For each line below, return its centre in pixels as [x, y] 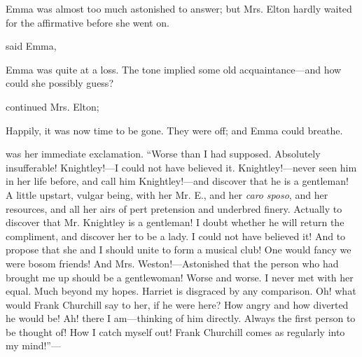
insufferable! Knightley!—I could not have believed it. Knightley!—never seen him [181, 167]
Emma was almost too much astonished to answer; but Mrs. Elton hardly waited [179, 8]
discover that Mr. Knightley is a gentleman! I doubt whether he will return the [175, 222]
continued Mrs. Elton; [53, 106]
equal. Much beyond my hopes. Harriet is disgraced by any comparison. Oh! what [181, 291]
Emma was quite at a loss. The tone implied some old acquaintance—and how [174, 69]
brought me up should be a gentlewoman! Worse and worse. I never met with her [180, 277]
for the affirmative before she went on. [88, 22]
